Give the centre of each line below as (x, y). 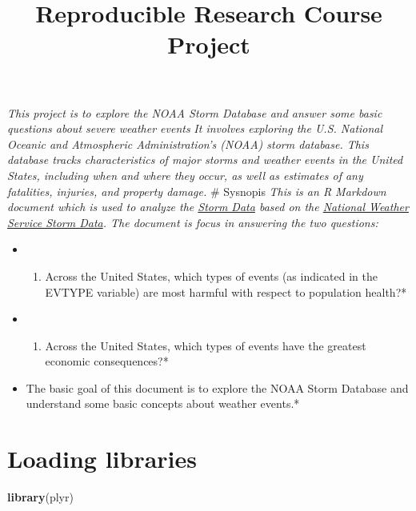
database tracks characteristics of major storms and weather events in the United (205, 160)
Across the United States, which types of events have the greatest (206, 345)
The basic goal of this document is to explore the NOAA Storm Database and (217, 387)
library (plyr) (40, 497)
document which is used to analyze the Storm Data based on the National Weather (208, 207)
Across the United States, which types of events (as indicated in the (212, 275)
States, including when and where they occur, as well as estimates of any (185, 175)
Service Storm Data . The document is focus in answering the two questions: (193, 222)
